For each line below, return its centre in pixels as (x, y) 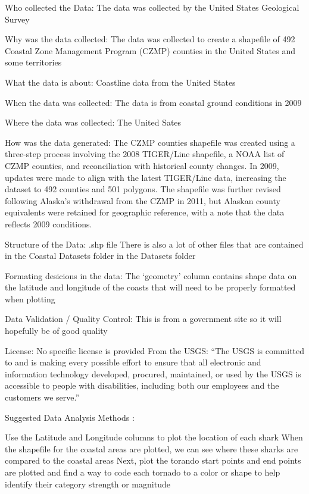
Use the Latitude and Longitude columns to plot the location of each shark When (154, 437)
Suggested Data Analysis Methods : (70, 417)
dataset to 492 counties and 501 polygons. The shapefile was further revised (143, 189)
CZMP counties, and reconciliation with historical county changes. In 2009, (142, 165)
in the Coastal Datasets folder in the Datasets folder (100, 256)
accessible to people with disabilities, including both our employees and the (142, 385)
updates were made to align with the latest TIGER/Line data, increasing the (146, 177)
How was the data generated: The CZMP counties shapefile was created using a (150, 142)
